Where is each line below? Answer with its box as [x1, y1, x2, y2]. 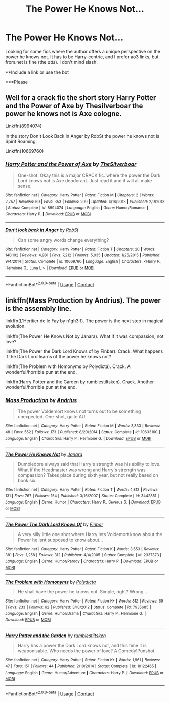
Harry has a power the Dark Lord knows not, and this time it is [17, 643, 147, 649]
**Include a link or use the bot [5, 69, 69, 75]
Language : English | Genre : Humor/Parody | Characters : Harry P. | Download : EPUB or [5, 559, 158, 564]
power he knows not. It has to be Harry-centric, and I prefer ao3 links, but [5, 54, 159, 60]
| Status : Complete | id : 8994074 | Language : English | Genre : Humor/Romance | [5, 205, 148, 211]
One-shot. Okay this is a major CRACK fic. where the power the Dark [17, 172, 161, 178]
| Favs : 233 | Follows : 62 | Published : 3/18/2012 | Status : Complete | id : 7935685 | [5, 605, 151, 610]
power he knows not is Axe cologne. [5, 110, 122, 118]
